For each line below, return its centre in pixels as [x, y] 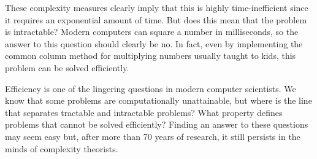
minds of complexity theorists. [62, 148]
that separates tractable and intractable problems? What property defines [144, 112]
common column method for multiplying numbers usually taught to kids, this [151, 56]
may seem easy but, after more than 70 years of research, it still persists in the [153, 136]
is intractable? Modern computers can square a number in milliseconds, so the [152, 32]
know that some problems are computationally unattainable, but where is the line [158, 100]
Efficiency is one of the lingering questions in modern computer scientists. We [151, 88]
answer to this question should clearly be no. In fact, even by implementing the [154, 43]
